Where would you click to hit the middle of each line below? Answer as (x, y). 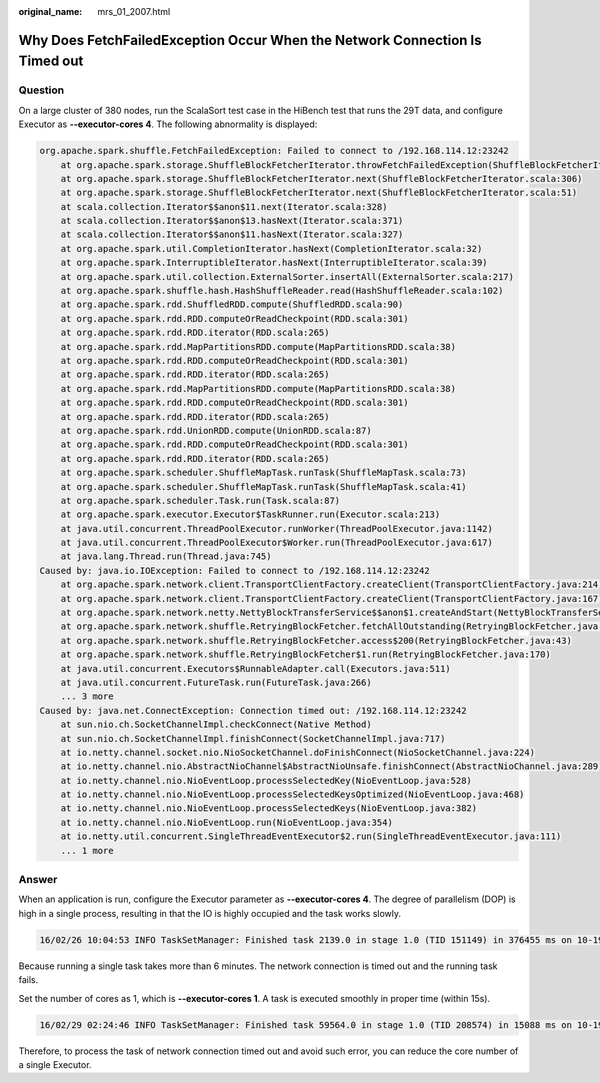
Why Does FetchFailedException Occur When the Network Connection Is (250, 40)
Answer (38, 880)
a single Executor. (55, 1064)
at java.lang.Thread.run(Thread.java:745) (166, 556)
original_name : (50, 11)
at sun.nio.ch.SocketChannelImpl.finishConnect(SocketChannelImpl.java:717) (253, 738)
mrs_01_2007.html (134, 11)
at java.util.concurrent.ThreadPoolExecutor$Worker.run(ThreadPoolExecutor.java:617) (277, 543)
